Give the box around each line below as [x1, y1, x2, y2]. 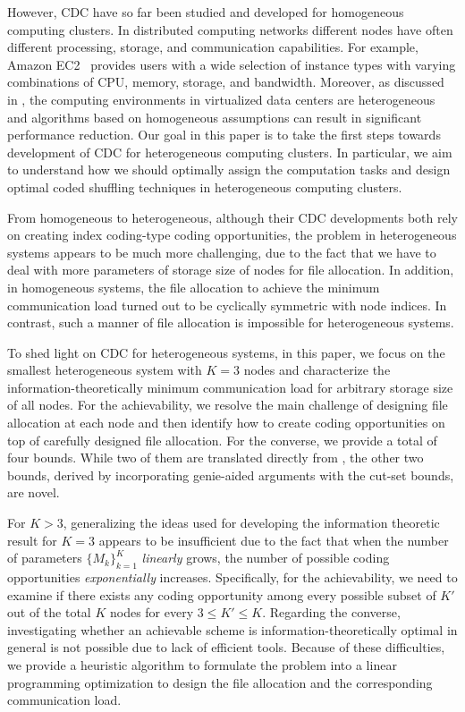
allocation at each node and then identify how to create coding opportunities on [7, 413, 445, 432]
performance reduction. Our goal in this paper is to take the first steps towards [7, 125, 441, 144]
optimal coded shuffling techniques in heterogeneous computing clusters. [7, 177, 402, 196]
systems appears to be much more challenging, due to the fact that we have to [7, 242, 436, 261]
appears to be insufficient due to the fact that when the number [98, 530, 449, 549]
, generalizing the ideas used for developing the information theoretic [63, 513, 440, 532]
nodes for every [109, 603, 194, 622]
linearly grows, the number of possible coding [141, 548, 390, 567]
